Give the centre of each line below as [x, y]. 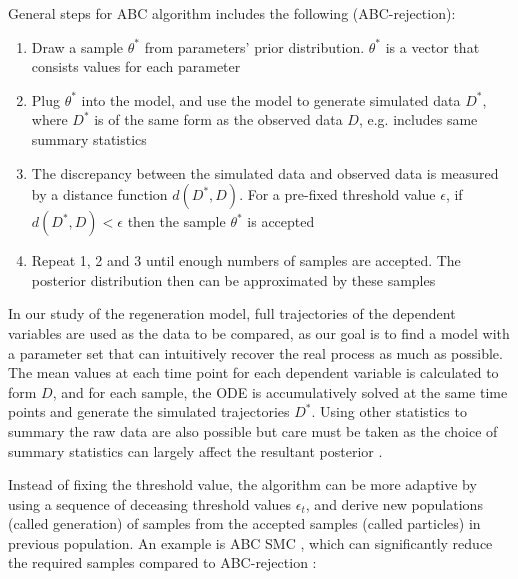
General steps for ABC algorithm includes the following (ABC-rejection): [232, 13]
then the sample [176, 221]
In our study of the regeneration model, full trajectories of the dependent [232, 313]
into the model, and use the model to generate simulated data [271, 99]
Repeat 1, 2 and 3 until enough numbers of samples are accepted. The [246, 260]
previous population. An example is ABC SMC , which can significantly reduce [250, 542]
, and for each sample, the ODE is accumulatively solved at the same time [280, 391]
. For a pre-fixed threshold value [337, 194]
